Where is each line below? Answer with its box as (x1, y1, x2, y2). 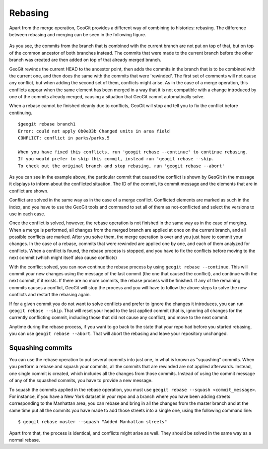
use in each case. (9, 211, 46, 217)
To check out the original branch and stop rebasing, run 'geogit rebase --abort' (18, 163, 225, 169)
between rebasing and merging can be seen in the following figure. (9, 31, 146, 37)
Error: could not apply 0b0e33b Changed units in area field (18, 128, 170, 134)
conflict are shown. (9, 188, 49, 193)
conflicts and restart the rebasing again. (9, 292, 91, 298)
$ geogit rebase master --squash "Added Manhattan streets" (18, 419, 167, 425)
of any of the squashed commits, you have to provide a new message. (9, 378, 153, 384)
